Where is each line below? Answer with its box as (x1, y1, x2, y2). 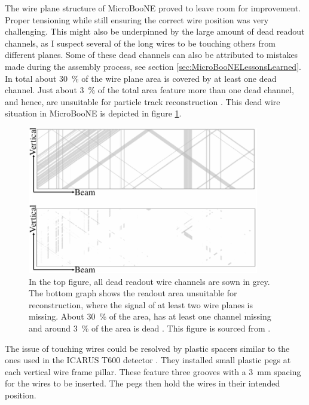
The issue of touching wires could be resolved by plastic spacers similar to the (5, 342, 290, 354)
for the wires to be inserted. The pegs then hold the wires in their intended (5, 377, 280, 389)
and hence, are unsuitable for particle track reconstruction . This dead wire (5, 95, 280, 108)
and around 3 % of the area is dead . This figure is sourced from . (29, 322, 271, 335)
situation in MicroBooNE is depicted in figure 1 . (5, 107, 182, 119)
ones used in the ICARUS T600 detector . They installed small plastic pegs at (5, 354, 291, 366)
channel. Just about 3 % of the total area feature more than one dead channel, (5, 84, 294, 96)
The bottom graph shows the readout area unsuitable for (29, 287, 237, 299)
